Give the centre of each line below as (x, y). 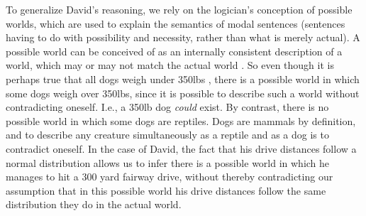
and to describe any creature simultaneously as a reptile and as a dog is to (167, 135)
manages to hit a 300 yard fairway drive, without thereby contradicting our (170, 177)
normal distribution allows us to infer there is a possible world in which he (168, 162)
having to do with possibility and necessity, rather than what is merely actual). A (183, 37)
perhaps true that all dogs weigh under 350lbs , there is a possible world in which (183, 79)
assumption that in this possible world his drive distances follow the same (166, 190)
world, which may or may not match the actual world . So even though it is (170, 65)
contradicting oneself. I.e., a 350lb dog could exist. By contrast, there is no (167, 107)
